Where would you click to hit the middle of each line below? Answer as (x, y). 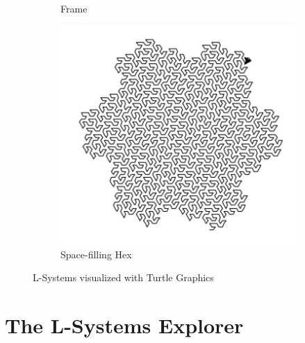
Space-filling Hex (96, 254)
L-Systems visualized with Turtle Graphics (123, 277)
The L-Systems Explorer (124, 325)
